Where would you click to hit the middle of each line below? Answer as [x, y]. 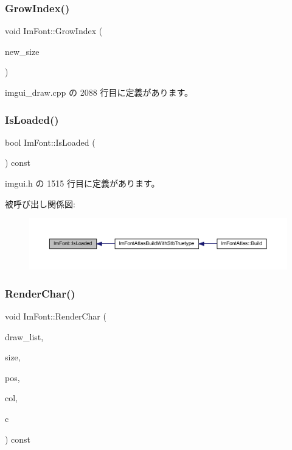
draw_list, [24, 336]
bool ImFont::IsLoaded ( [50, 142]
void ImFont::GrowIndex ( [54, 31]
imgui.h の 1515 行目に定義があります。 [82, 183]
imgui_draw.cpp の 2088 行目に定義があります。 [99, 92]
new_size [22, 51]
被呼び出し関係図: [40, 203]
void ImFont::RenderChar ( [56, 316]
